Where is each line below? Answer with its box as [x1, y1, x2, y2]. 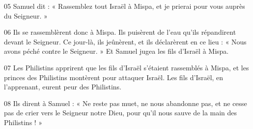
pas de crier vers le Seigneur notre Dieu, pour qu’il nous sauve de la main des [4, 107, 237, 118]
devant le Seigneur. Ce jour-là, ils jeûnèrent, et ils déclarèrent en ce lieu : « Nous [4, 36, 247, 46]
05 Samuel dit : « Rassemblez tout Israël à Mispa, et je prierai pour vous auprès [4, 1, 245, 11]
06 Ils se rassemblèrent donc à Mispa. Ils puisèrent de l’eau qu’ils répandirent [4, 27, 236, 37]
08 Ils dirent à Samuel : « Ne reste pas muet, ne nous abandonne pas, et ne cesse [4, 98, 247, 108]
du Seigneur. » [4, 10, 48, 21]
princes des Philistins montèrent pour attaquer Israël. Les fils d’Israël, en [4, 72, 224, 82]
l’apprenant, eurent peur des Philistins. [4, 82, 121, 92]
